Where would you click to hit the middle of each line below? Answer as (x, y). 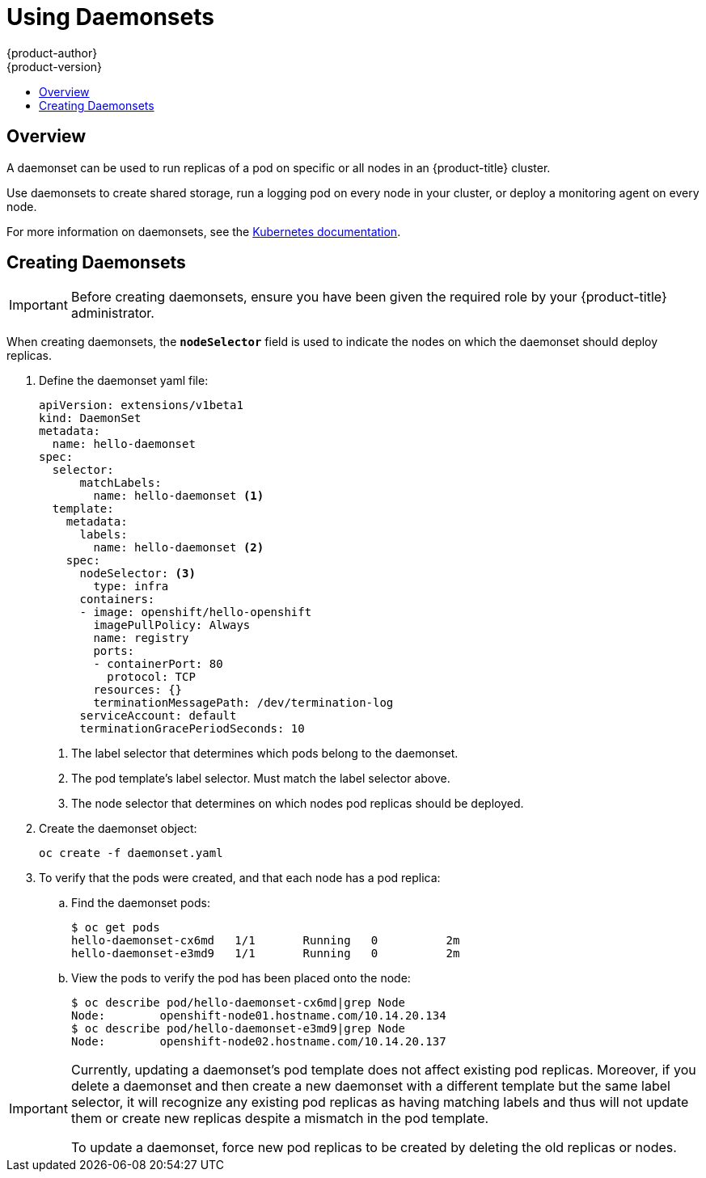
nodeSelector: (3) (137, 574)
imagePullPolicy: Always (172, 625)
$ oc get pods (116, 928)
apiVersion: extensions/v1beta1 (141, 405)
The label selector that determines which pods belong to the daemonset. (265, 754)
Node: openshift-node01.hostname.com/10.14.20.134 (259, 1016)
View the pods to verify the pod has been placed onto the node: (241, 978)
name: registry (141, 638)
